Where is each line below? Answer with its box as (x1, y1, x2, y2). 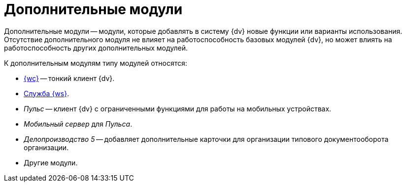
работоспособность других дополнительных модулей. (4, 43, 188, 52)
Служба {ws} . (24, 89, 69, 98)
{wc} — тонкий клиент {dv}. (24, 74, 115, 82)
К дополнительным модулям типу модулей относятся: (4, 58, 187, 67)
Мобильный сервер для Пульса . (24, 119, 133, 128)
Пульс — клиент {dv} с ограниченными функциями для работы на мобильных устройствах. (24, 104, 332, 113)
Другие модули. (24, 158, 78, 167)
